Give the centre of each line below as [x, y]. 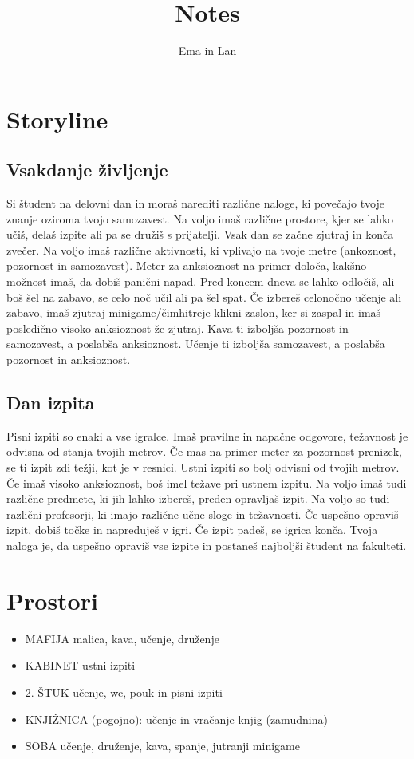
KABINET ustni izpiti [80, 665]
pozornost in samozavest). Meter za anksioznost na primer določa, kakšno [187, 265]
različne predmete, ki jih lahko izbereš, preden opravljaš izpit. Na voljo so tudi [198, 498]
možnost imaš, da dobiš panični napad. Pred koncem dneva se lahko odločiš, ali [201, 281]
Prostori [52, 600]
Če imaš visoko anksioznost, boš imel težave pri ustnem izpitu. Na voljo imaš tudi [207, 482]
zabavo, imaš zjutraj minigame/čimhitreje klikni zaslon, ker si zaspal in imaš [194, 312]
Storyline [57, 119]
